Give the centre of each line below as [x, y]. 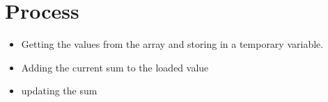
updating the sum [59, 91]
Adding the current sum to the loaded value [115, 67]
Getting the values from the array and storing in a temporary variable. [172, 44]
